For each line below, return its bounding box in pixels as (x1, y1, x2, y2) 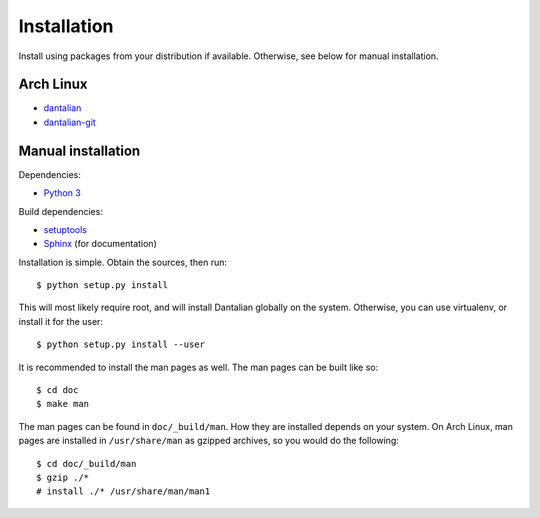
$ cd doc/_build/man (36, 458, 137, 469)
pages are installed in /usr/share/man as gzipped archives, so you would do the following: (18, 435, 400, 447)
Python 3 (43, 187, 82, 199)
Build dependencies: (18, 205, 104, 217)
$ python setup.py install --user (36, 339, 205, 350)
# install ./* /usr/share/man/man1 (36, 486, 211, 497)
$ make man (36, 398, 90, 410)
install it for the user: (18, 315, 104, 327)
